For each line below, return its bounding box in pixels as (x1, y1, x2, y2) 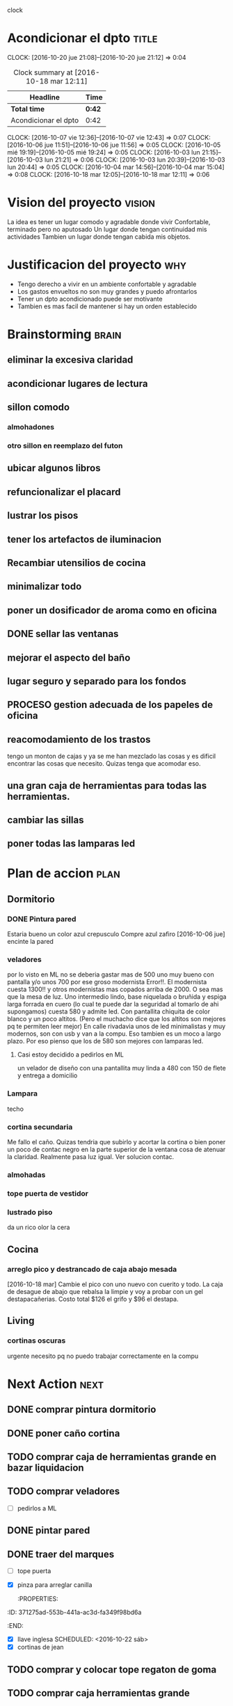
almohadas (7, 1169, 46, 1179)
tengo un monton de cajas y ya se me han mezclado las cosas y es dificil (7, 752, 216, 761)
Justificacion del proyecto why (7, 257, 186, 273)
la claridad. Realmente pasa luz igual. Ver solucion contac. (7, 1153, 175, 1161)
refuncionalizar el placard (7, 486, 121, 498)
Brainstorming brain (7, 326, 122, 342)
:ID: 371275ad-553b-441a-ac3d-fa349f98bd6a (7, 1608, 142, 1617)
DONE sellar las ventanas (7, 628, 119, 640)
